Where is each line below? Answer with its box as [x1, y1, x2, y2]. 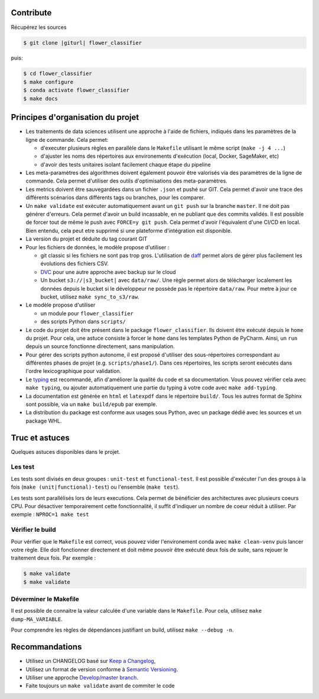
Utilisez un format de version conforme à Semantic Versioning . [25, 665, 178, 673]
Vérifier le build [11, 526, 56, 534]
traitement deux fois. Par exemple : [11, 554, 96, 561]
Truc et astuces [11, 433, 70, 443]
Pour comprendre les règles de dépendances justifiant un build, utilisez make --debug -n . [11, 626, 234, 633]
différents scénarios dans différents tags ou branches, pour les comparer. [25, 194, 205, 201]
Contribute [11, 8, 52, 18]
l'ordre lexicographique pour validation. [25, 368, 122, 375]
